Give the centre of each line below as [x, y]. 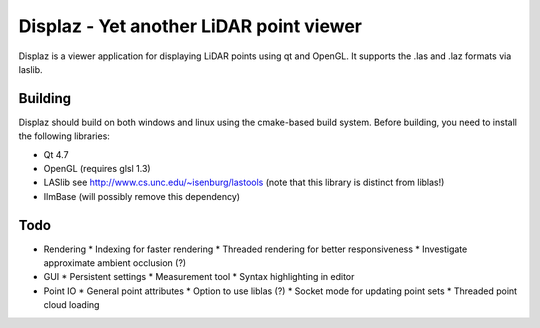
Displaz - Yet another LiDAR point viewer [190, 26]
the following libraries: [64, 136]
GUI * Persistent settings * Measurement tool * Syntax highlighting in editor [199, 277]
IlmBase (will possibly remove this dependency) [141, 196]
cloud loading [71, 305]
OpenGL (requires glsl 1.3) [97, 169]
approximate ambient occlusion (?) [115, 263]
